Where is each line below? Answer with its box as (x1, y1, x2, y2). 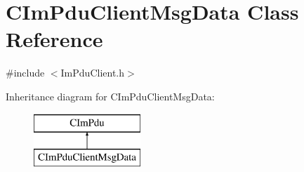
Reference (6, 25, 103, 53)
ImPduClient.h (60, 65, 125, 80)
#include (6, 65, 45, 80)
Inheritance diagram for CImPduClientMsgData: (6, 88, 215, 103)
